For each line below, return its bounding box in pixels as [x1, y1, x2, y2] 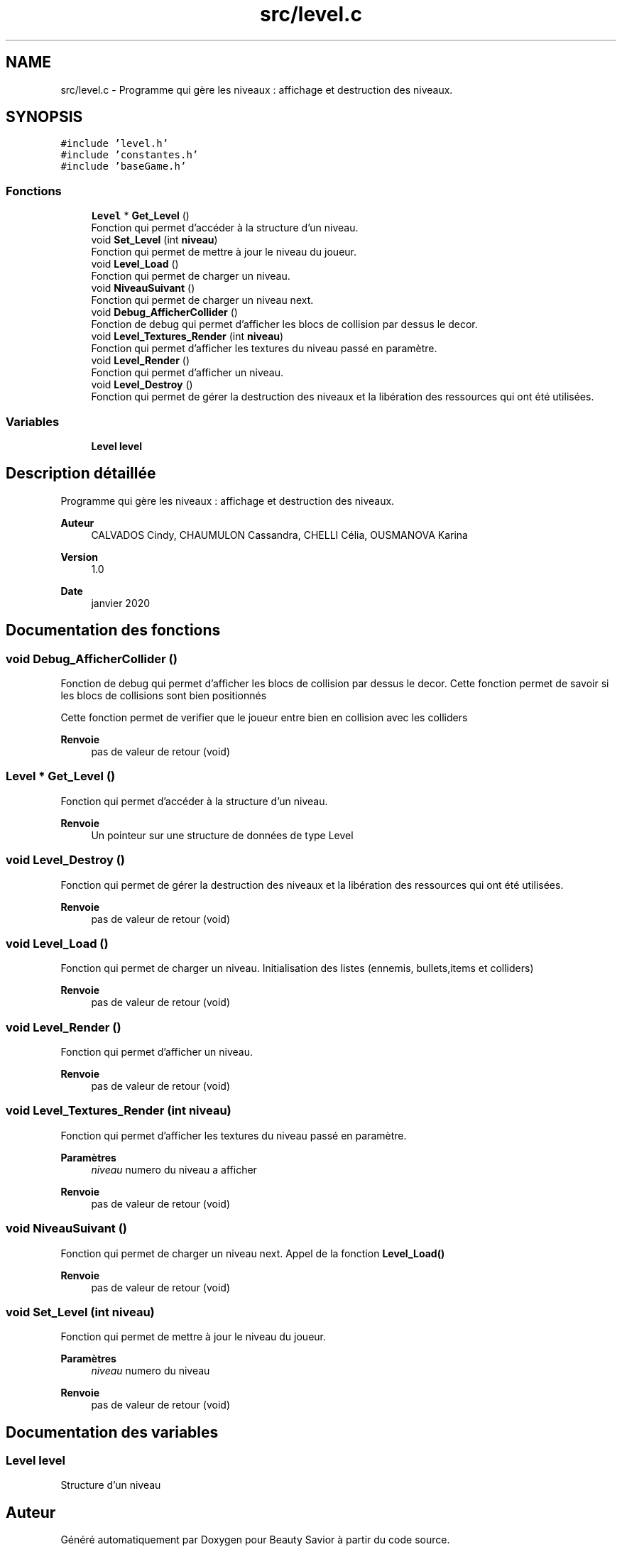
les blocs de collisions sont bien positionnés [60, 689, 267, 701]
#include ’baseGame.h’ [60, 160, 187, 173]
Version [60, 550, 98, 563]
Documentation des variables [6, 1423, 219, 1441]
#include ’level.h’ [60, 138, 169, 150]
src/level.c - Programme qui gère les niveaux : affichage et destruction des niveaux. [60, 83, 453, 96]
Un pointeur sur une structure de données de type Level [91, 829, 354, 841]
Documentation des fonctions [6, 621, 221, 640]
